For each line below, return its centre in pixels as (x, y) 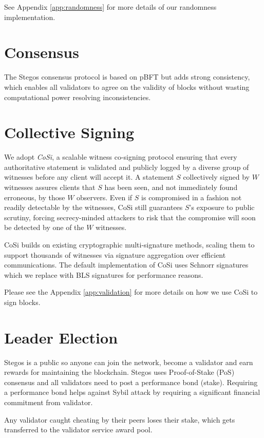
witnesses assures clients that (50, 187)
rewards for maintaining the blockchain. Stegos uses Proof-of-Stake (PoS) (119, 372)
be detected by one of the (44, 227)
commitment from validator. (49, 402)
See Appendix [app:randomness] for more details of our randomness (110, 7)
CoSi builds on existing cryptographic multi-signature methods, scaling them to (129, 244)
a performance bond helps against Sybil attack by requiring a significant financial (132, 392)
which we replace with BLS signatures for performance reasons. (104, 274)
